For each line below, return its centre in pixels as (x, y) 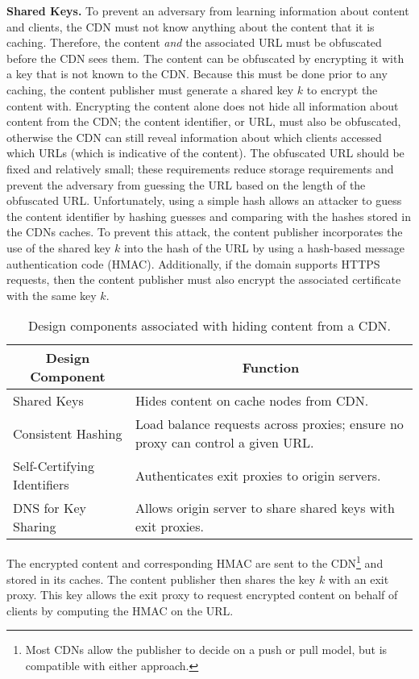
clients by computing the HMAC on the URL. (120, 610)
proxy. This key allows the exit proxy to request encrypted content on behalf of (202, 595)
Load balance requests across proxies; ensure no (269, 424)
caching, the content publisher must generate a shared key (150, 89)
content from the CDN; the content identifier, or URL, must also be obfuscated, (204, 121)
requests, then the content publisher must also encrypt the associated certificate (204, 279)
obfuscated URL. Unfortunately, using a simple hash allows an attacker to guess (204, 200)
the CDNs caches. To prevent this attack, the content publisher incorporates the (205, 232)
